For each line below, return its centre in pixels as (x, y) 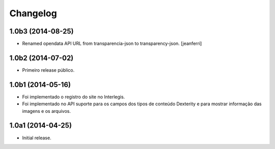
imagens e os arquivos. (47, 111)
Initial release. (37, 138)
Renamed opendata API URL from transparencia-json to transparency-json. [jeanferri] (112, 44)
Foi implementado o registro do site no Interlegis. (74, 97)
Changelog (33, 13)
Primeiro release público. (48, 70)
